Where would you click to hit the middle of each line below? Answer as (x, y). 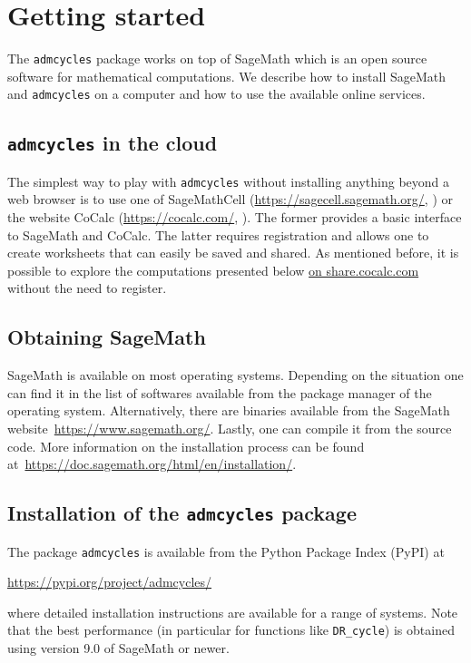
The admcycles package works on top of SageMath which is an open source (217, 58)
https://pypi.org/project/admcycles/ (110, 582)
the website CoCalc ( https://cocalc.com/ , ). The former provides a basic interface (235, 217)
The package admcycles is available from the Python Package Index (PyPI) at (226, 551)
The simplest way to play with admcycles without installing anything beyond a (229, 181)
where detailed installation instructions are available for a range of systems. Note (233, 612)
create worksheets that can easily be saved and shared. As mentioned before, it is (233, 253)
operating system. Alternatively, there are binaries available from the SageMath (229, 410)
